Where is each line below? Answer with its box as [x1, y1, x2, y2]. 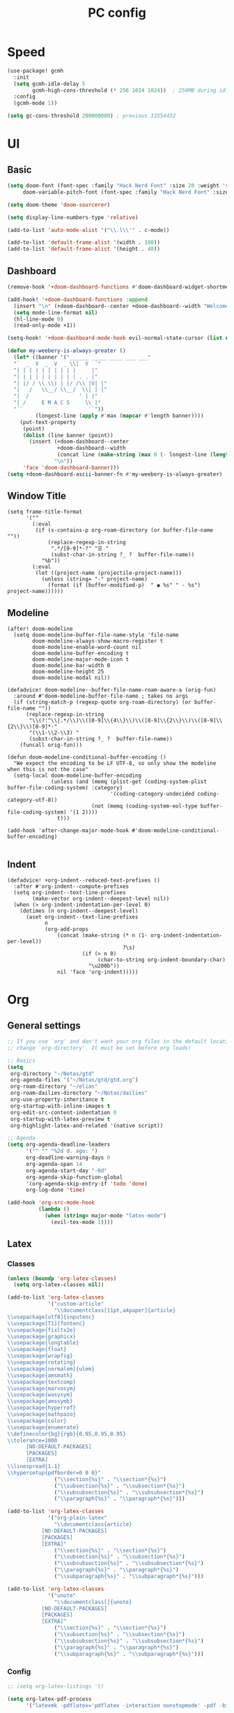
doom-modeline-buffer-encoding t [32, 650, 130, 657]
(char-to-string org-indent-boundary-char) [97, 956, 226, 963]
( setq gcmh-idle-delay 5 [13, 80, 86, 87]
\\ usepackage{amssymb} [7, 1398, 73, 1405]
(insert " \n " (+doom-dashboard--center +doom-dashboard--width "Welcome [13, 302, 229, 309]
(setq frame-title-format [7, 509, 82, 516]
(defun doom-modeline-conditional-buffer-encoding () [7, 754, 167, 761]
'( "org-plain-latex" [47, 1515, 108, 1522]
